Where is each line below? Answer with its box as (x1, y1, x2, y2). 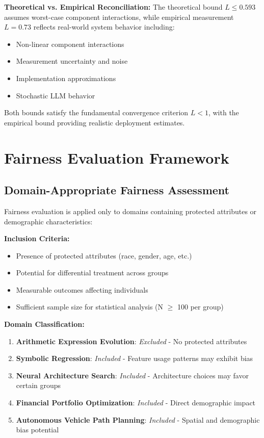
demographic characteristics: (4, 216, 93, 226)
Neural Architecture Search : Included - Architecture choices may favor (16, 370, 249, 380)
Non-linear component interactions (16, 38, 124, 49)
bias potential (16, 424, 59, 435)
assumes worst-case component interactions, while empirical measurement (4, 11, 234, 22)
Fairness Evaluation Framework (4, 147, 229, 168)
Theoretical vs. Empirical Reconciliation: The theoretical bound (4, 2, 223, 12)
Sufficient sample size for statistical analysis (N (16, 301, 164, 312)
